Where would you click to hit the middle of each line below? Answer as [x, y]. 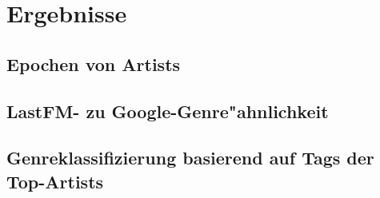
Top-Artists [55, 181]
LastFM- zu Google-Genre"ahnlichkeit [168, 111]
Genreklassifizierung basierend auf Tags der [190, 158]
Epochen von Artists [94, 63]
